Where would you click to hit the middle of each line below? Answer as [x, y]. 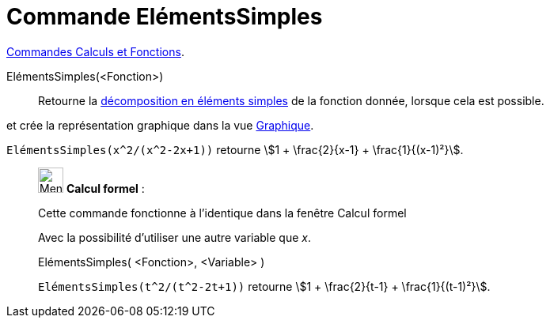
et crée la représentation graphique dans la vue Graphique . [160, 125]
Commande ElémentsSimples [165, 17]
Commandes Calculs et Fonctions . [95, 51]
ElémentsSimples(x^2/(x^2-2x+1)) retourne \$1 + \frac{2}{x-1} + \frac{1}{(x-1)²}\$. [235, 149]
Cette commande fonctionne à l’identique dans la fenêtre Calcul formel [222, 213]
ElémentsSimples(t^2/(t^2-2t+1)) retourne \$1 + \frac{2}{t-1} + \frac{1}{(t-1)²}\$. [264, 286]
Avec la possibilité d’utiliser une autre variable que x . [175, 237]
